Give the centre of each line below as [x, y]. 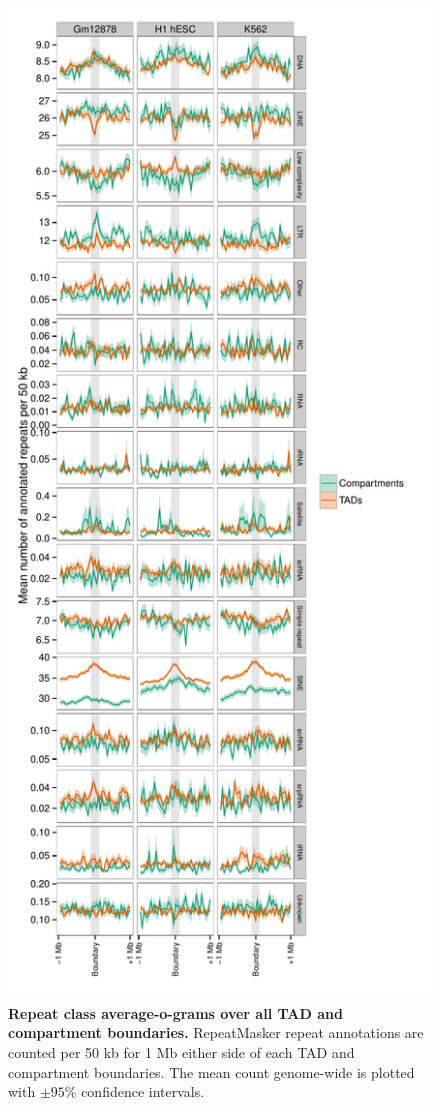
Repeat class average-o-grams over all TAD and [175, 1012]
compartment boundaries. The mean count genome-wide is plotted [211, 1071]
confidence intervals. [143, 1091]
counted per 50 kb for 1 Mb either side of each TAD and [181, 1052]
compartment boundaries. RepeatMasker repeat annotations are [216, 1032]
